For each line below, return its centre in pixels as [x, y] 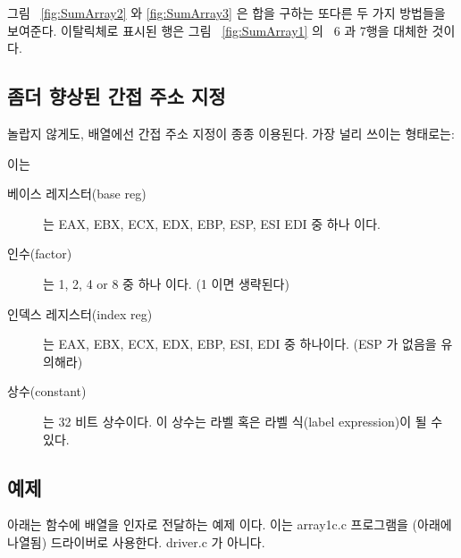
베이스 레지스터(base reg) [77, 194]
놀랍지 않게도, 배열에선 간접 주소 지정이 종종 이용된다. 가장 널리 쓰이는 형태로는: [231, 133]
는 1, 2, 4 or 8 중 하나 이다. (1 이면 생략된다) [166, 283]
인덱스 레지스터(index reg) [80, 313]
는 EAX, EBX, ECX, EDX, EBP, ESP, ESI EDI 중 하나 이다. [212, 223]
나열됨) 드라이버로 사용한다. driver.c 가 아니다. [136, 541]
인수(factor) [40, 254]
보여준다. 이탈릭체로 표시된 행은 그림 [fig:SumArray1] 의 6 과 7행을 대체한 [218, 30]
